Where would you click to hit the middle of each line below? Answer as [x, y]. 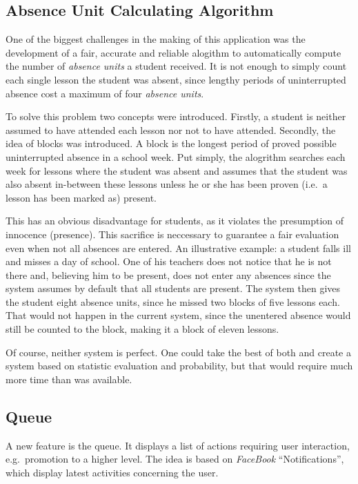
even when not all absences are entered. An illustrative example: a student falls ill [178, 248]
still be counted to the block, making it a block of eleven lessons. [142, 329]
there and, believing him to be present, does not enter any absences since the [168, 274]
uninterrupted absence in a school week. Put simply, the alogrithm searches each [176, 156]
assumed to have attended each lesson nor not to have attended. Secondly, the [171, 129]
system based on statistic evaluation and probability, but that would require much [179, 366]
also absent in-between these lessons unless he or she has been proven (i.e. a [167, 184]
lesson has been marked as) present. [81, 197]
